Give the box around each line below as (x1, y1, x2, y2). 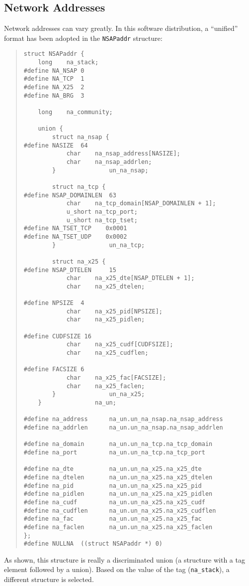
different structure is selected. (4, 574, 94, 585)
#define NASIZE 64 (23, 142, 88, 149)
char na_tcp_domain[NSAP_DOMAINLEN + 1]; (66, 200, 216, 207)
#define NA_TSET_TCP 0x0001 (23, 225, 127, 232)
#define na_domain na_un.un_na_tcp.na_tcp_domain (23, 440, 213, 448)
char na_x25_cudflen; (66, 349, 149, 357)
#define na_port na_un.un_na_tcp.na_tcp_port (23, 448, 205, 456)
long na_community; (38, 109, 113, 116)
